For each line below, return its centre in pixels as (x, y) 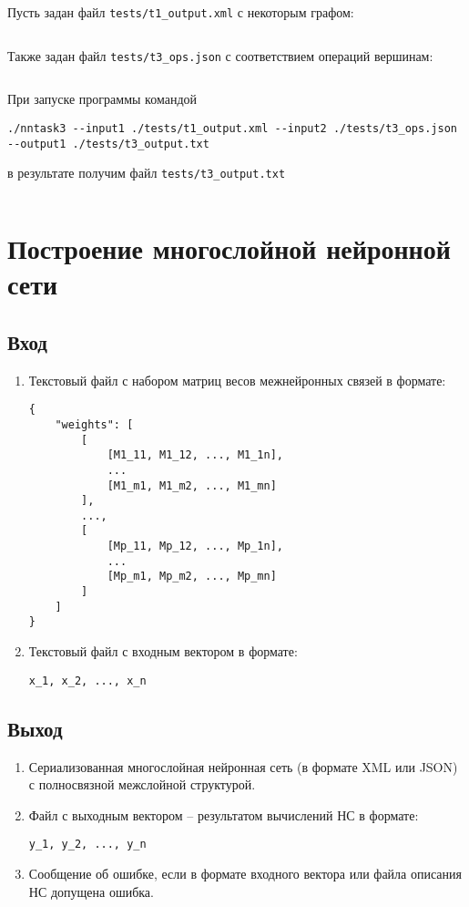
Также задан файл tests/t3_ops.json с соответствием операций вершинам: (220, 55)
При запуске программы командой (102, 99)
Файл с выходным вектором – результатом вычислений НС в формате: (224, 814)
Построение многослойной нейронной (229, 248)
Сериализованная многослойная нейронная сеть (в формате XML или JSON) (243, 766)
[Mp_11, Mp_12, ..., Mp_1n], (195, 546)
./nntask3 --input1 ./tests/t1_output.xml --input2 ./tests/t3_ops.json (232, 128)
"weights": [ (94, 424)
